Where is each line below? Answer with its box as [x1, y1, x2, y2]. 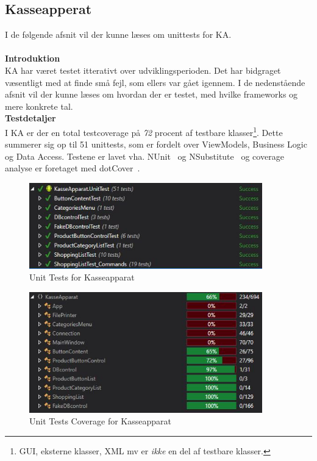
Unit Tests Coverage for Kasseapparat [29, 415, 171, 427]
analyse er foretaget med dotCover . [5, 162, 140, 174]
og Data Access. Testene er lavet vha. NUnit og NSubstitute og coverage [5, 149, 284, 162]
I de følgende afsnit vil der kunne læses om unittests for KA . [5, 28, 232, 41]
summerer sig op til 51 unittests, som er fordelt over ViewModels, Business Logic [5, 138, 307, 151]
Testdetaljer [5, 112, 56, 124]
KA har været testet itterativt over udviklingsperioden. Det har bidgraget [5, 63, 281, 76]
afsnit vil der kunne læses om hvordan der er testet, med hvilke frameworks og [5, 88, 298, 101]
